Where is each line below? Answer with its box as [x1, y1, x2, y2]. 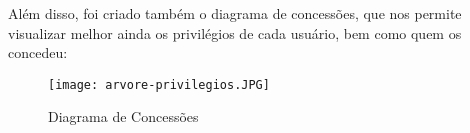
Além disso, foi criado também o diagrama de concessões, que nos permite [8, 3, 462, 23]
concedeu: [8, 42, 68, 63]
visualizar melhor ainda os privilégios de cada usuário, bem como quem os [8, 22, 462, 43]
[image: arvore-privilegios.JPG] [48, 77, 270, 92]
